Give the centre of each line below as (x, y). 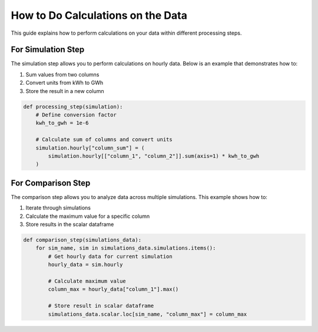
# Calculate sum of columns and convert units (104, 140)
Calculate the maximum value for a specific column (88, 216)
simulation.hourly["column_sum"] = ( (90, 148)
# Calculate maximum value (87, 281)
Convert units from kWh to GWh (64, 83)
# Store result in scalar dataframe (101, 306)
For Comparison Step (51, 183)
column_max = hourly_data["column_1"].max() (113, 289)
